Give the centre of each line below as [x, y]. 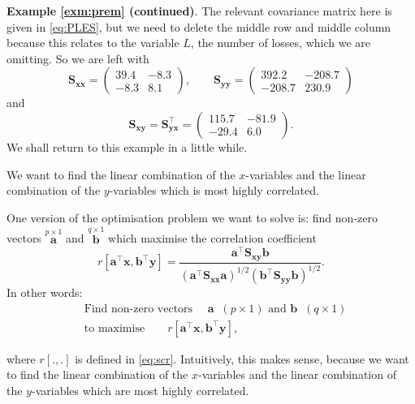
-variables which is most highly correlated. [214, 190]
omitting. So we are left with [78, 58]
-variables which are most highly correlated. [140, 390]
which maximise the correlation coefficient [212, 238]
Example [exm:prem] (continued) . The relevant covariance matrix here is [199, 11]
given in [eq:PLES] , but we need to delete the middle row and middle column [199, 26]
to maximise [115, 328]
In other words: [45, 292]
